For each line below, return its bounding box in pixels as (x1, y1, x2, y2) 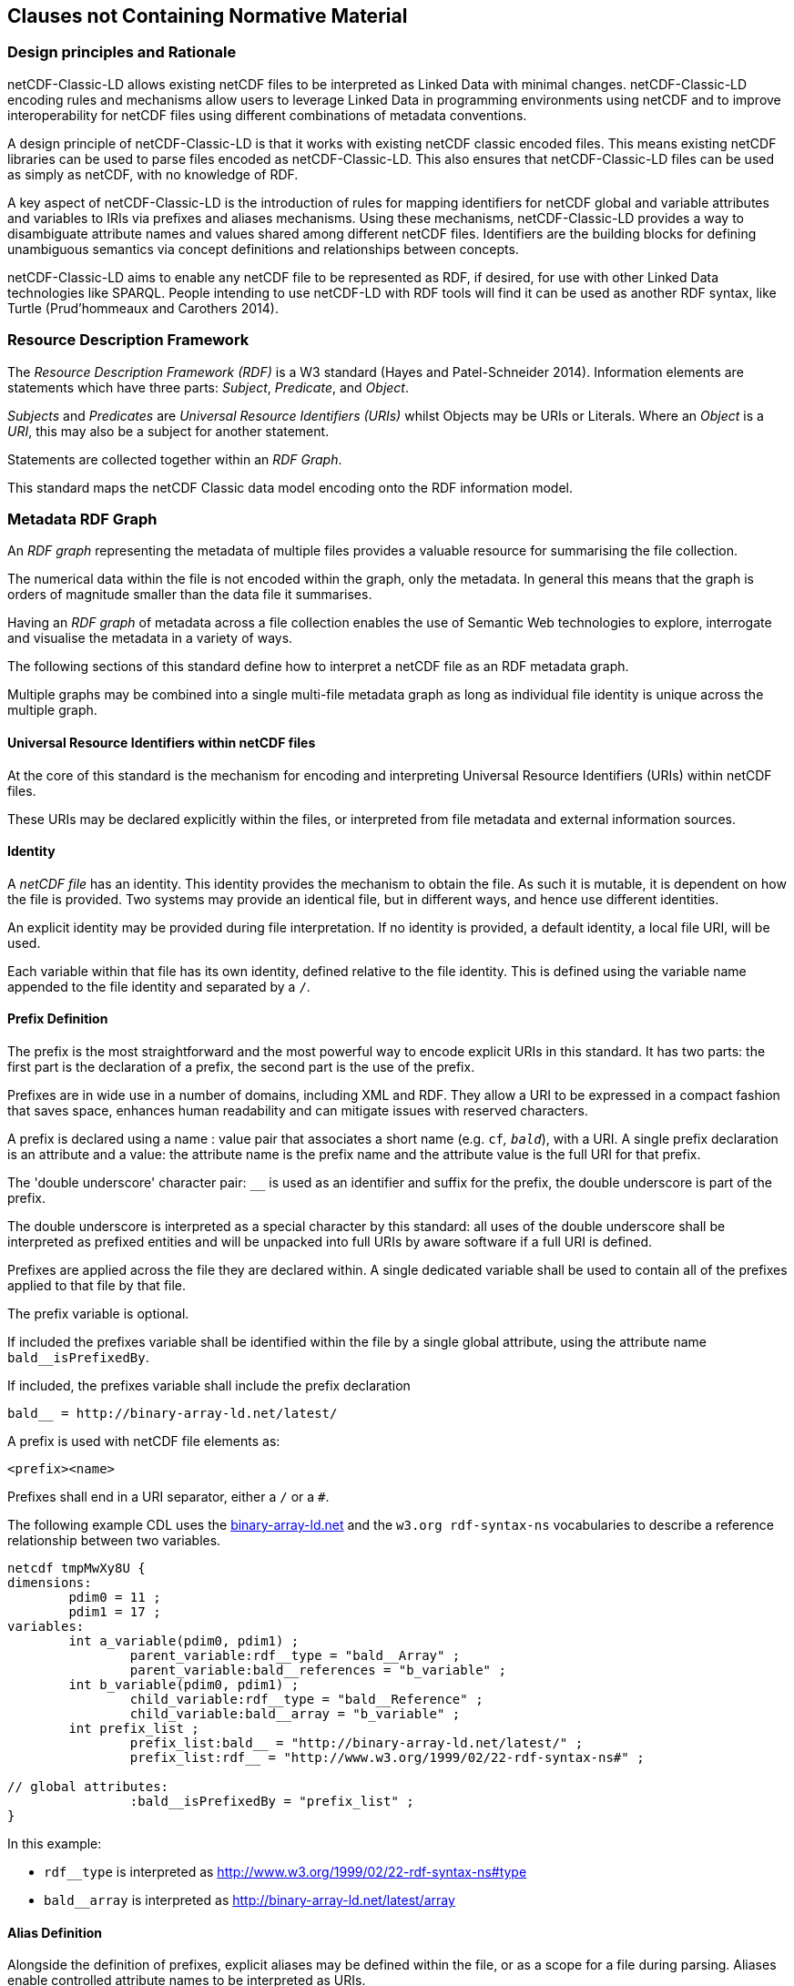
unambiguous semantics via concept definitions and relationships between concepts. (7, 240, 519, 257)
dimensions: (7, 1574, 92, 1590)
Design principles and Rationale (7, 43, 237, 62)
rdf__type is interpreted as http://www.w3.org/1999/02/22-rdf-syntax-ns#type (44, 1863, 527, 1879)
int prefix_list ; (68, 1720, 199, 1736)
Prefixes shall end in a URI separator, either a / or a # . (7, 1488, 330, 1504)
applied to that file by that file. (7, 1277, 187, 1293)
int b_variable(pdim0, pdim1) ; (68, 1676, 300, 1692)
